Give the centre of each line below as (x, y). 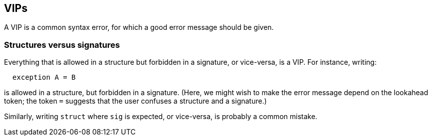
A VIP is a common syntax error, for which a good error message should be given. (139, 27)
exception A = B (44, 77)
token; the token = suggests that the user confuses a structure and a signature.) (135, 101)
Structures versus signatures (62, 45)
